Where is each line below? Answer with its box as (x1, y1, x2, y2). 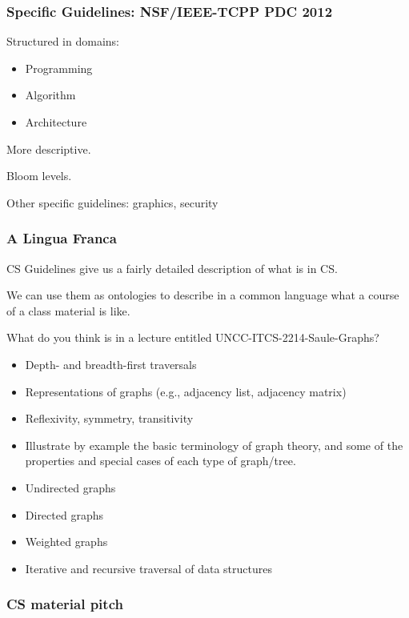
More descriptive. (6, 140, 91, 157)
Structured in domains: (6, 33, 119, 50)
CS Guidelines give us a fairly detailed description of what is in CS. (6, 259, 338, 276)
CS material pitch (6, 594, 123, 614)
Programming (25, 59, 93, 76)
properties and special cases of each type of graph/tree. (25, 452, 296, 469)
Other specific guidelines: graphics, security (6, 194, 219, 211)
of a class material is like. (6, 302, 130, 319)
